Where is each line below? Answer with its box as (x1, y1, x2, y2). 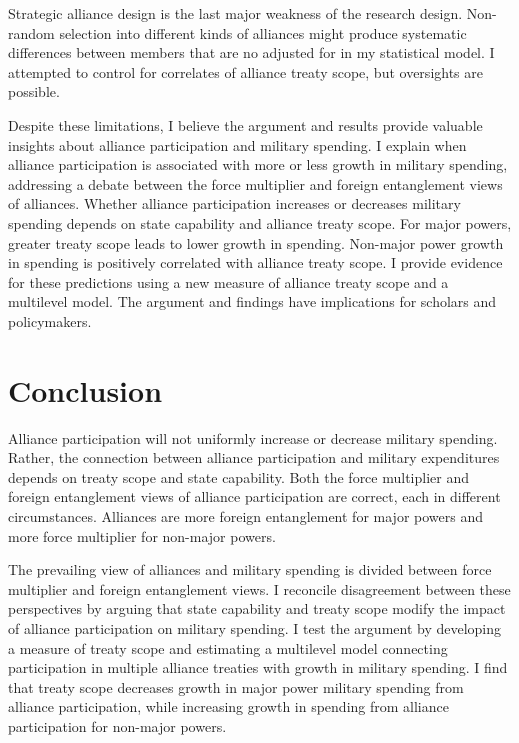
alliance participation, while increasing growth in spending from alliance (8, 696, 449, 717)
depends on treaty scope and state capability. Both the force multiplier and (8, 466, 470, 487)
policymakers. (8, 310, 92, 331)
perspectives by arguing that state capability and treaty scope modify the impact (8, 598, 506, 619)
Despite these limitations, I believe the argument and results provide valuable (8, 114, 483, 135)
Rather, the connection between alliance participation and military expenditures (8, 447, 500, 468)
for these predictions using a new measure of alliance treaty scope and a (8, 271, 449, 292)
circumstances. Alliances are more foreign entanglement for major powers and (8, 506, 483, 526)
